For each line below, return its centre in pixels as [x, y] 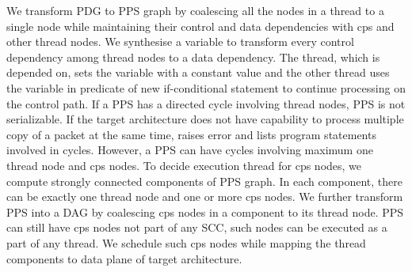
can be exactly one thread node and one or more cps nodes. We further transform [205, 196]
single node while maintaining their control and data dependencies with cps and [200, 26]
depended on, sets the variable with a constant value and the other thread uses [198, 72]
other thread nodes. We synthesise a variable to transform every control [180, 42]
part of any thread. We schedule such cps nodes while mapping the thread [186, 242]
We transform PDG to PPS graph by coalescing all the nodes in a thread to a [195, 10]
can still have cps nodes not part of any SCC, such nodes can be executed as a [197, 227]
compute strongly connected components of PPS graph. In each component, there [204, 181]
